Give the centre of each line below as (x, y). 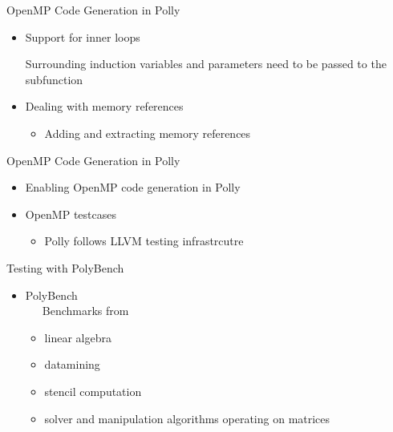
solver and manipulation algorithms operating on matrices (187, 418)
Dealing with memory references (104, 106)
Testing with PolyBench (65, 267)
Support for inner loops (83, 36)
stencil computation (93, 391)
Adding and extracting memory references (148, 133)
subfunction (54, 79)
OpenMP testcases (71, 214)
